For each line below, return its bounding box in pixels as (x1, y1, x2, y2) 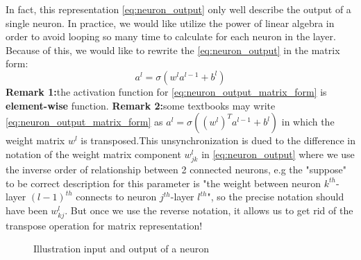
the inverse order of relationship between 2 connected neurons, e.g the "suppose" (6, 162, 346, 176)
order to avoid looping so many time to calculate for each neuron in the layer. (6, 29, 336, 44)
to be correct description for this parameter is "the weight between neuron (6, 175, 321, 190)
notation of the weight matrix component (6, 146, 181, 161)
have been (6, 202, 48, 217)
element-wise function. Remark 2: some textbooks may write (6, 98, 276, 112)
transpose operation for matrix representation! (6, 218, 203, 232)
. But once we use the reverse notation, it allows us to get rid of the (65, 202, 353, 217)
